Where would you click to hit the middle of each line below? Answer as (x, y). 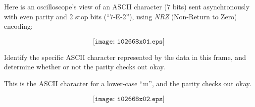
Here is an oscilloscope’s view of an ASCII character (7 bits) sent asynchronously (127, 6)
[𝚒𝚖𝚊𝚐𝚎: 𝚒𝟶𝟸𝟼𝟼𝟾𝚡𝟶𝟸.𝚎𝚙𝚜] (129, 99)
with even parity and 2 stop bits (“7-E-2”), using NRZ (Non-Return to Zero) (121, 16)
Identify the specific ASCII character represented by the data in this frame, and (125, 57)
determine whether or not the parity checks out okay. (85, 67)
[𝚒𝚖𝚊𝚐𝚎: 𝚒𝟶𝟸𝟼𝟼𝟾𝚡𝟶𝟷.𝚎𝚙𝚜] (129, 41)
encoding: (18, 26)
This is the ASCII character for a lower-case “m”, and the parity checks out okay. (128, 83)
